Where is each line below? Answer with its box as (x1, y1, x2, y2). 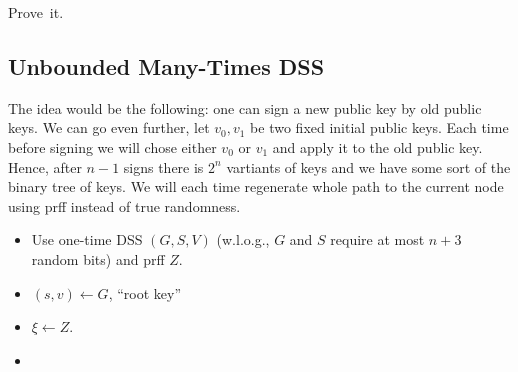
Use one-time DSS (31, 229, 143, 250)
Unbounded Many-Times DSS (8, 50, 325, 81)
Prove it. (8, 2, 64, 22)
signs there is (123, 156, 204, 177)
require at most (330, 229, 425, 250)
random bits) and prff (31, 248, 165, 269)
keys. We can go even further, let (8, 117, 210, 138)
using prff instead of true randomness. (8, 195, 241, 216)
